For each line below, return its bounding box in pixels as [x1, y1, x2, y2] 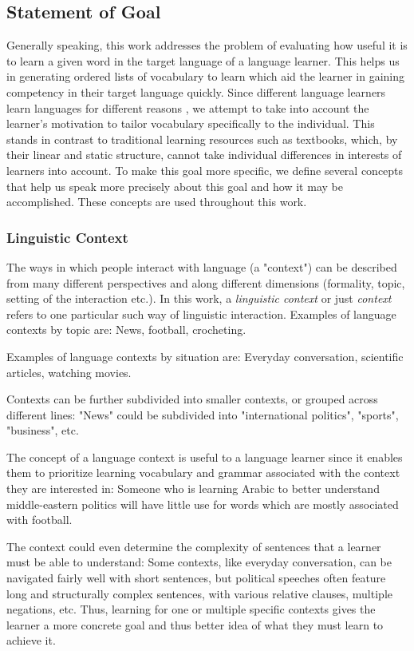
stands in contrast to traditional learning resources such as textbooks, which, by [6, 130, 398, 147]
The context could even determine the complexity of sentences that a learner [6, 538, 381, 554]
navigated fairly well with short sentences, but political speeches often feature [6, 570, 386, 586]
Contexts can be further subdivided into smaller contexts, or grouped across [6, 391, 378, 407]
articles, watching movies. [6, 363, 132, 380]
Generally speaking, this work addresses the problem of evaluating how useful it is [6, 37, 408, 54]
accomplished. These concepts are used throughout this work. [6, 193, 307, 210]
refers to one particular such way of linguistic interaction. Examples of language [6, 305, 396, 322]
